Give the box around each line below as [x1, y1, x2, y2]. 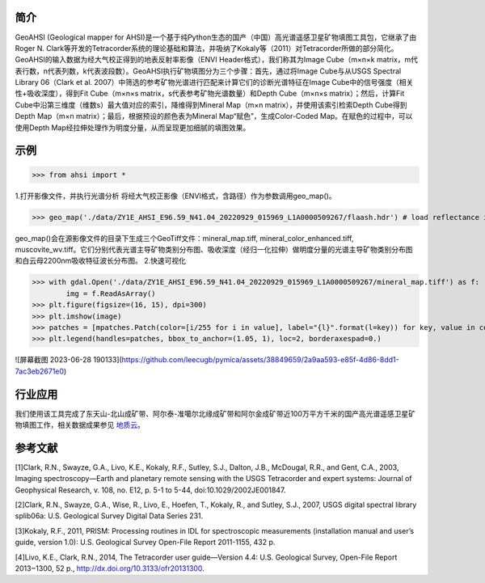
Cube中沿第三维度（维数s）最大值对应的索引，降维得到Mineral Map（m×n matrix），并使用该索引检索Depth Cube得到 [15, 99, 407, 109]
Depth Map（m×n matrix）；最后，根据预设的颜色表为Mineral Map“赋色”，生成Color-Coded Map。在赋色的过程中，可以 [15, 112, 413, 121]
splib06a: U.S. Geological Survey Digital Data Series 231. [15, 511, 204, 521]
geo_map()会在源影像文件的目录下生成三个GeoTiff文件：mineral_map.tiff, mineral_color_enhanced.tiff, [15, 233, 354, 243]
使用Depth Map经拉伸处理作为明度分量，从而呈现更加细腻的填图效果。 [15, 122, 251, 133]
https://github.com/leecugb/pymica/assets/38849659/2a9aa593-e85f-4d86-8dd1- [121, 355, 399, 365]
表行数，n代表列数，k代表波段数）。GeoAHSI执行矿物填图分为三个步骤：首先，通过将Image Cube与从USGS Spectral [15, 65, 402, 76]
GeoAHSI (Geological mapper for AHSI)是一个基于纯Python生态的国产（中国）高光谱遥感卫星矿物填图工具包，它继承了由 [15, 32, 416, 42]
